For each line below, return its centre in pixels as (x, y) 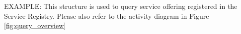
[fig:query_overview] (35, 25)
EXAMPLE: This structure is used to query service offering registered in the (121, 6)
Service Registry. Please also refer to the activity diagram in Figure (107, 16)
